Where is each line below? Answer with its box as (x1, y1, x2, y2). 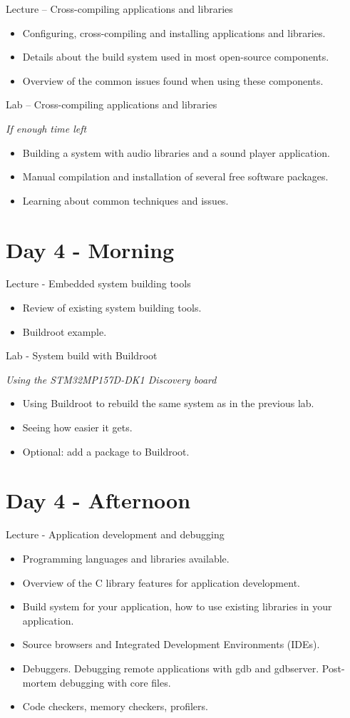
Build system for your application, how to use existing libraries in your (22, 599, 332, 614)
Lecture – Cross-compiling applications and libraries (6, 1, 233, 16)
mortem (22, 675, 57, 689)
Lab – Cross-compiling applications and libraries (6, 97, 217, 112)
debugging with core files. (59, 675, 171, 689)
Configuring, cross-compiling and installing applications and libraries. (22, 25, 326, 40)
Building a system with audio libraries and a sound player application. (22, 145, 330, 160)
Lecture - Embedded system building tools (6, 276, 191, 291)
